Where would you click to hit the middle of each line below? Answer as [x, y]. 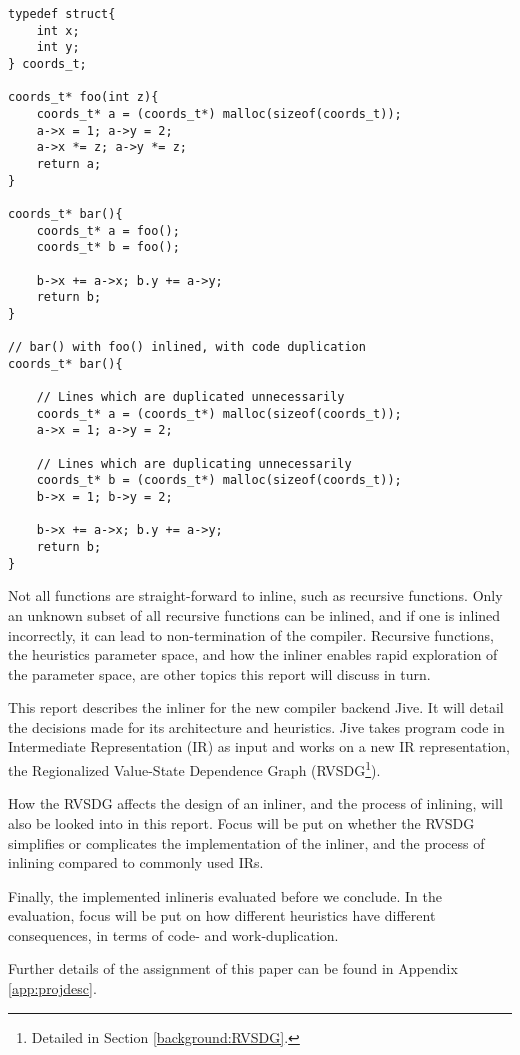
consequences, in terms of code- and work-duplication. [173, 934]
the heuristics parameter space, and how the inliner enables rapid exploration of [253, 654]
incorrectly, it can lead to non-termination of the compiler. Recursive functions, [251, 634]
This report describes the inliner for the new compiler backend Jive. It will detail [256, 707]
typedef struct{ [62, 14]
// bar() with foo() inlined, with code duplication [187, 347]
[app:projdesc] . [52, 988]
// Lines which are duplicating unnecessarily [194, 463]
